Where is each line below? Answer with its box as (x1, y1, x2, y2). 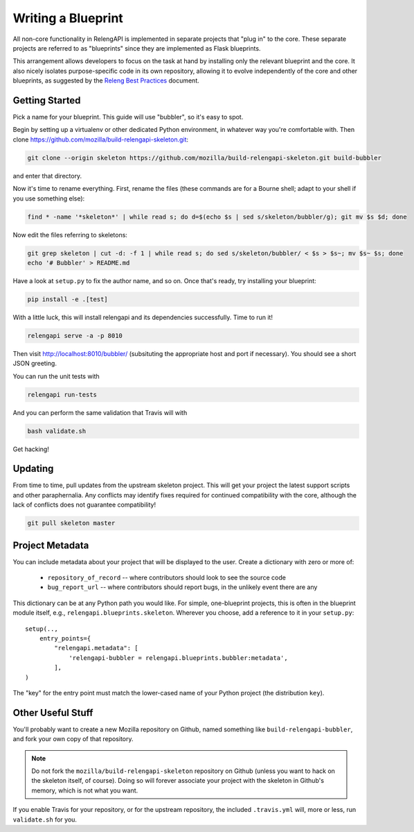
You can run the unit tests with (12, 372, 100, 380)
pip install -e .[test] (27, 295, 109, 303)
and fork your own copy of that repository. (12, 735, 134, 743)
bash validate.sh (27, 427, 87, 435)
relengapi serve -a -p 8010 (27, 332, 123, 339)
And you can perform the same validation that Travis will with (12, 408, 188, 416)
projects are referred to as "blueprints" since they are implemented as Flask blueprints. (12, 44, 261, 52)
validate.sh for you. (12, 815, 78, 824)
